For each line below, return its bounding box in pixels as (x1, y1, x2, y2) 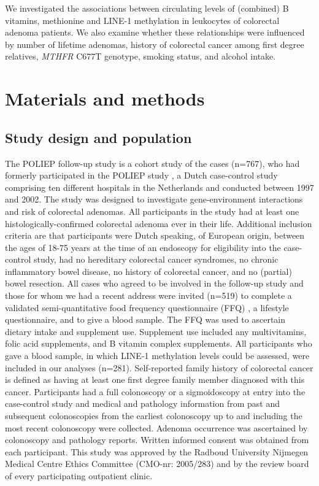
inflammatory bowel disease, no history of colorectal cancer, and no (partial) (5, 264, 292, 277)
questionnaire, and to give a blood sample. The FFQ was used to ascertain (5, 313, 286, 326)
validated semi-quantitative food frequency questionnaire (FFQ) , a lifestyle (5, 301, 289, 314)
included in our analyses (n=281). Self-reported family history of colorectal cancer (5, 361, 313, 374)
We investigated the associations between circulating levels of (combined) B (5, 2, 289, 14)
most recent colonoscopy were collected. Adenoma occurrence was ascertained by (5, 421, 308, 434)
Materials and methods (5, 86, 205, 111)
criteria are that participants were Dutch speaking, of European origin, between (5, 229, 305, 242)
